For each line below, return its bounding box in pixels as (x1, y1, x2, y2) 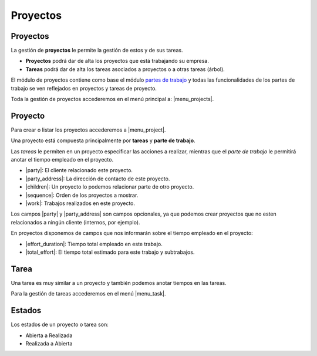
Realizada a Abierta (25, 340, 73, 347)
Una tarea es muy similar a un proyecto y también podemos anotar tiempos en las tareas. (11, 279, 227, 286)
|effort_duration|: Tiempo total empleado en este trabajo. (25, 240, 163, 247)
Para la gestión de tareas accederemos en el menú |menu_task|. (11, 290, 167, 297)
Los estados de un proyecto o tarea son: (11, 321, 109, 328)
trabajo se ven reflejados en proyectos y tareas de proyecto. (11, 85, 157, 92)
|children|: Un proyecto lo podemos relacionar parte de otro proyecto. (25, 183, 194, 190)
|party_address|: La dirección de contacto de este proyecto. (25, 175, 170, 182)
